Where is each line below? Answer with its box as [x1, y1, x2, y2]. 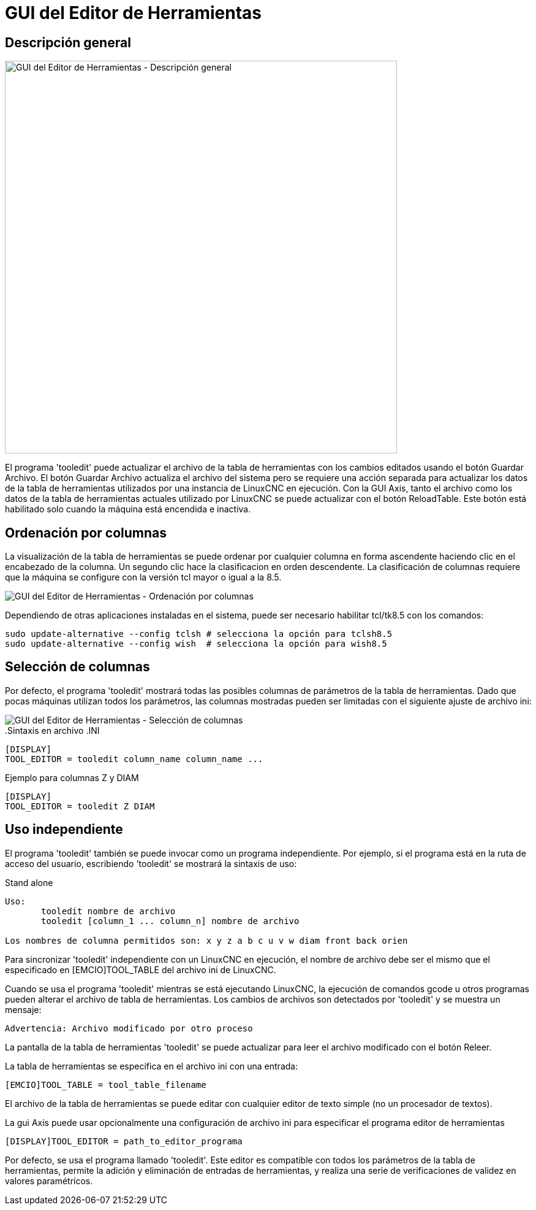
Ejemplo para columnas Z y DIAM [5, 772, 139, 783]
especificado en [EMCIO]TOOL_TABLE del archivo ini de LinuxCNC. [5, 964, 276, 975]
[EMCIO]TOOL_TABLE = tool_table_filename [5, 1079, 206, 1090]
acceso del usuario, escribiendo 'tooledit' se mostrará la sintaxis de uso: [5, 858, 297, 869]
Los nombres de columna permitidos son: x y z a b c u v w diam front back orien [5, 935, 408, 946]
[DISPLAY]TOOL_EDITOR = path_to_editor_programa [5, 1136, 243, 1146]
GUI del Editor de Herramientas [5, 2, 262, 23]
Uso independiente [5, 822, 123, 838]
